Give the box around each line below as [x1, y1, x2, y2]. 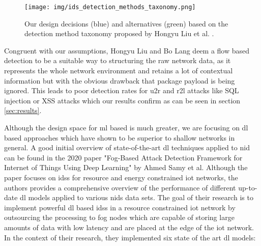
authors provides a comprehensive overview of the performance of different [4, 182, 236, 193]
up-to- [238, 182, 257, 193]
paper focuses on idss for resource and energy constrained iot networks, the [4, 172, 238, 182]
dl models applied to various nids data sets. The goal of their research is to [20, 192, 253, 203]
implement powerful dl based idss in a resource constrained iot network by [4, 202, 236, 212]
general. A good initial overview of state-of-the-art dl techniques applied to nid [4, 142, 250, 153]
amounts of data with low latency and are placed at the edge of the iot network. [4, 222, 254, 232]
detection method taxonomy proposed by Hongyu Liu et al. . [24, 28, 214, 39]
